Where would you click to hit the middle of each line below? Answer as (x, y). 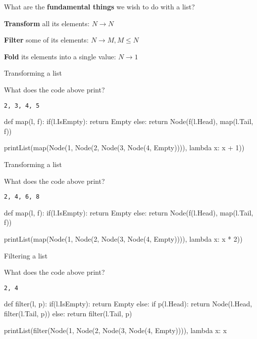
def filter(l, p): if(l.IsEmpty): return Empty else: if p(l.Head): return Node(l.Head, (128, 304)
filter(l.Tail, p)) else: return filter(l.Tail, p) (68, 314)
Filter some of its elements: (46, 40)
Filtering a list (26, 255)
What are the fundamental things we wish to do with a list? (100, 6)
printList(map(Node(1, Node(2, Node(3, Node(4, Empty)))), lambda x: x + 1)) (124, 148)
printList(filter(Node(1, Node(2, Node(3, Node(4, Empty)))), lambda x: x (115, 330)
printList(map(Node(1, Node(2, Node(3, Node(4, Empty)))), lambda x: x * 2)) (123, 239)
